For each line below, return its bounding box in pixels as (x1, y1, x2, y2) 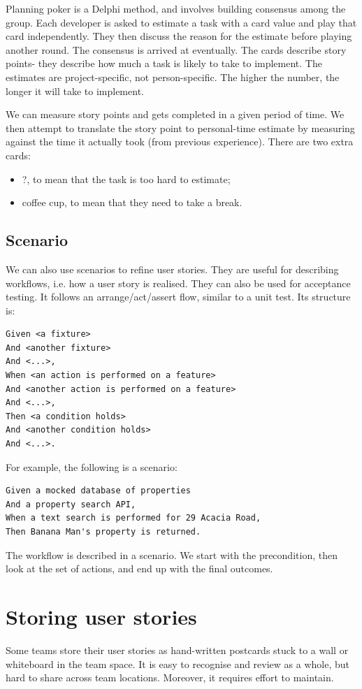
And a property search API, (6, 499, 136, 509)
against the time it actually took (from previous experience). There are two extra (6, 134, 354, 149)
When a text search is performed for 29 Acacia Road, (6, 513, 261, 523)
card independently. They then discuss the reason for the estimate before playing (6, 29, 352, 43)
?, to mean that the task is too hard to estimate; (22, 171, 231, 186)
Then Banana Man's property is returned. (6, 527, 201, 537)
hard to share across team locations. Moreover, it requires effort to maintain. (6, 670, 334, 685)
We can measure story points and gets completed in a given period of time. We (6, 107, 345, 122)
